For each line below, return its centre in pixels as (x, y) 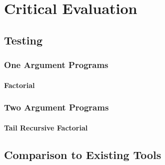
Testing (23, 40)
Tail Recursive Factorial (46, 127)
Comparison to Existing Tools (83, 154)
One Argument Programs (56, 65)
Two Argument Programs (56, 107)
